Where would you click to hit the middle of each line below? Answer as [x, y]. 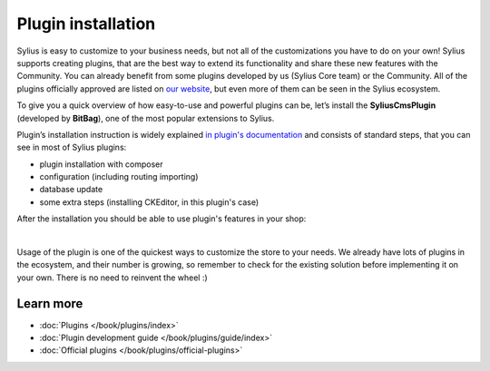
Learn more [50, 303]
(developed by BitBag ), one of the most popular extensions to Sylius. [146, 118]
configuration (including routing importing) [119, 177]
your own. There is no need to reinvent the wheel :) [112, 278]
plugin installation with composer [101, 164]
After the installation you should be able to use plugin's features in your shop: [162, 219]
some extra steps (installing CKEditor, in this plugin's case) [149, 202]
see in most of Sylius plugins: [72, 147]
